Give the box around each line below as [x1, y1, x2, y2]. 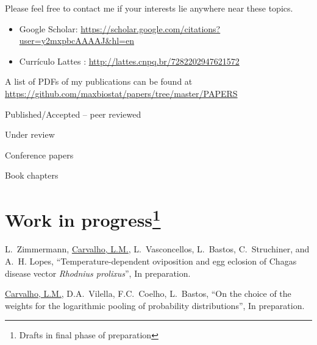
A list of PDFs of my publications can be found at [5, 75, 193, 88]
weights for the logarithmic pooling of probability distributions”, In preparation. [5, 299, 305, 311]
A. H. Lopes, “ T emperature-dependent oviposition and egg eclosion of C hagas [5, 254, 297, 267]
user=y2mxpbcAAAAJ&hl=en [19, 34, 134, 47]
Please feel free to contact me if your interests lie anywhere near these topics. [5, 2, 293, 14]
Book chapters [5, 169, 59, 182]
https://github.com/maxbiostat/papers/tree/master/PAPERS [5, 87, 238, 99]
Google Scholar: [19, 22, 78, 35]
